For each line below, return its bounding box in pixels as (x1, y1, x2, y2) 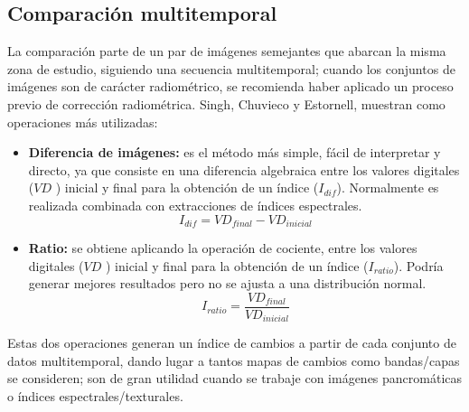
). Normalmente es (336, 178, 439, 197)
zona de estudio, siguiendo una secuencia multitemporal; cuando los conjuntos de (7, 59, 455, 78)
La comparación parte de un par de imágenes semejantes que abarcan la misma (7, 42, 446, 61)
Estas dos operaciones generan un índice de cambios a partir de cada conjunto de (7, 333, 456, 352)
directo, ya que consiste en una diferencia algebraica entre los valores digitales (28, 160, 460, 179)
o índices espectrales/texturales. (7, 387, 183, 406)
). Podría (393, 256, 444, 275)
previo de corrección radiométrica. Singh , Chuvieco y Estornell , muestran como (7, 94, 446, 113)
